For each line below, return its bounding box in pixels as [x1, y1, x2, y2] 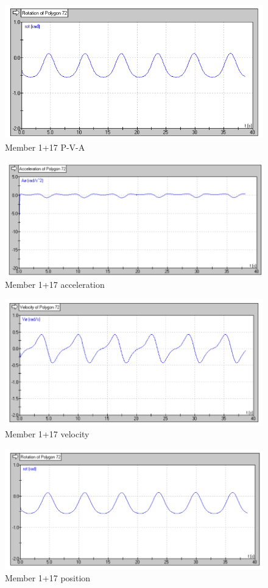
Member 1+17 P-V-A [5, 140, 85, 153]
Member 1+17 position [5, 572, 91, 584]
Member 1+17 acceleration [5, 278, 105, 291]
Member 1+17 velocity [5, 428, 90, 440]
